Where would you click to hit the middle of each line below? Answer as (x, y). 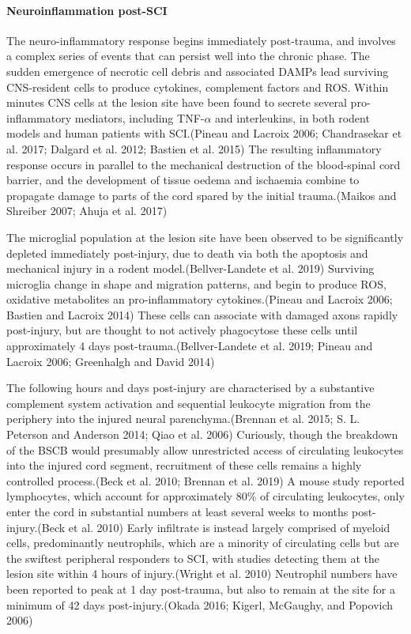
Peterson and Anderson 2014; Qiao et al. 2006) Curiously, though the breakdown (202, 434)
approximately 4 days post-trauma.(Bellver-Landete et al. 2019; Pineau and (190, 346)
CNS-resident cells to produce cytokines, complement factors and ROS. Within (198, 87)
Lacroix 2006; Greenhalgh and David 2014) (111, 361)
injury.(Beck (36, 527)
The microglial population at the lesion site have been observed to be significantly (205, 237)
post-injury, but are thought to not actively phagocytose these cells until (182, 330)
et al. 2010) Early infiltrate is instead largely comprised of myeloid (229, 527)
